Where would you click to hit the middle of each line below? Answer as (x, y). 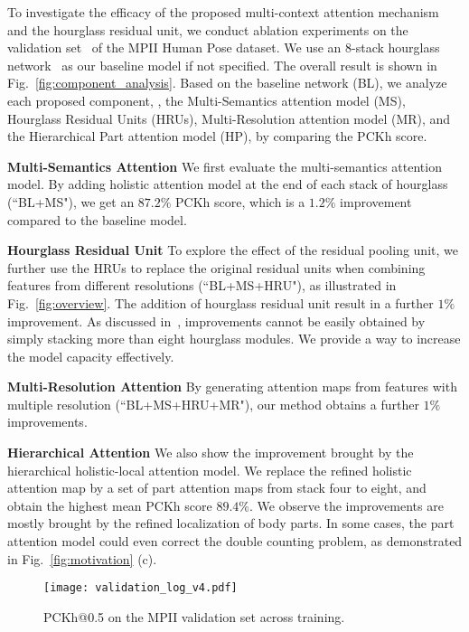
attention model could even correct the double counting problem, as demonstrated (235, 541)
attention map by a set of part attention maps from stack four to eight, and (217, 488)
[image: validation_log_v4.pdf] (141, 588)
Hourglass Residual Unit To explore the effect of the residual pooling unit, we (233, 250)
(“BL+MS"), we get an (71, 201)
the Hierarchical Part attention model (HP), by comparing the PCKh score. (217, 136)
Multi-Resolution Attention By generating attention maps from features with (232, 387)
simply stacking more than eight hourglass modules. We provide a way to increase (234, 339)
